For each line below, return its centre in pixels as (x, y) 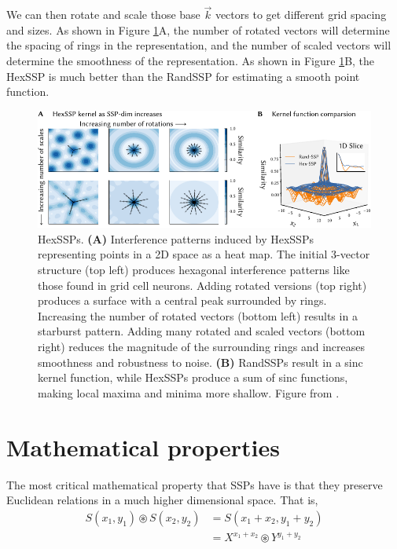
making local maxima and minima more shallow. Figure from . (189, 392)
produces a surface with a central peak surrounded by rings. (182, 300)
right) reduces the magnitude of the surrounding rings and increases (201, 347)
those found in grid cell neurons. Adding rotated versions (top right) (202, 285)
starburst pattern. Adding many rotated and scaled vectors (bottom (202, 331)
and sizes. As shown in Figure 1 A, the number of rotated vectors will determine (198, 29)
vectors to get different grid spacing (301, 15)
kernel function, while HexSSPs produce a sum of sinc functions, (193, 377)
